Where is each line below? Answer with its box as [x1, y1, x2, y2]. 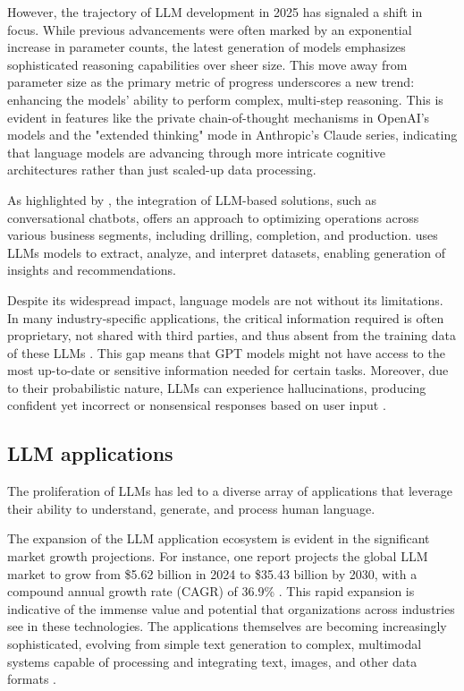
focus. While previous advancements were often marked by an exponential [7, 20, 412, 38]
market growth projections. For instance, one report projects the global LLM [7, 547, 428, 566]
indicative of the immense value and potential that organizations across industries [7, 599, 455, 618]
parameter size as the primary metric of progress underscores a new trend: [7, 73, 415, 91]
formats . [7, 670, 56, 688]
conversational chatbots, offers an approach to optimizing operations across [7, 208, 419, 226]
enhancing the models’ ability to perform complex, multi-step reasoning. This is [7, 90, 443, 108]
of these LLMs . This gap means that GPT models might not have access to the [7, 343, 445, 362]
